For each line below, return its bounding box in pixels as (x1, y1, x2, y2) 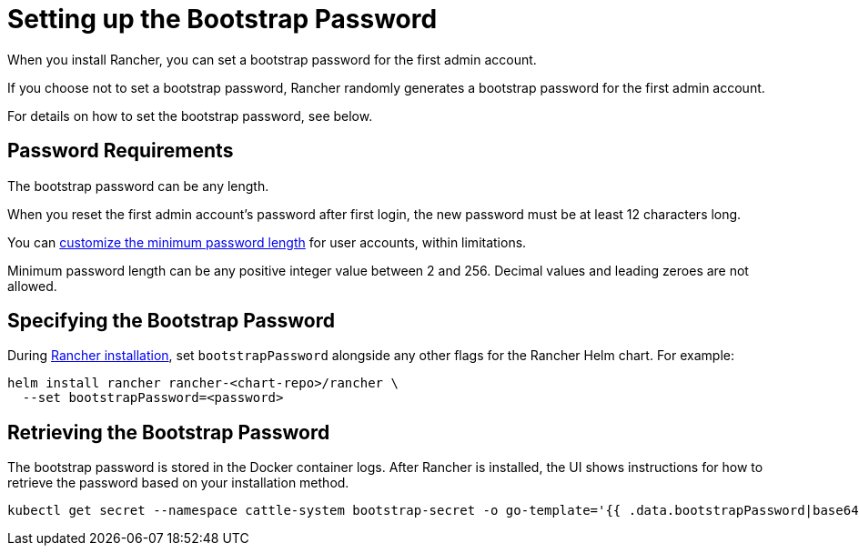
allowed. (7, 277, 57, 294)
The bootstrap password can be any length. (7, 177, 269, 194)
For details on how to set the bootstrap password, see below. (7, 107, 373, 124)
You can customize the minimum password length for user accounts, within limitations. (7, 234, 527, 250)
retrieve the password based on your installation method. (7, 475, 349, 491)
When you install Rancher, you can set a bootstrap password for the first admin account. (7, 51, 537, 67)
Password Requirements (7, 139, 234, 163)
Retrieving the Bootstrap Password (7, 420, 330, 444)
